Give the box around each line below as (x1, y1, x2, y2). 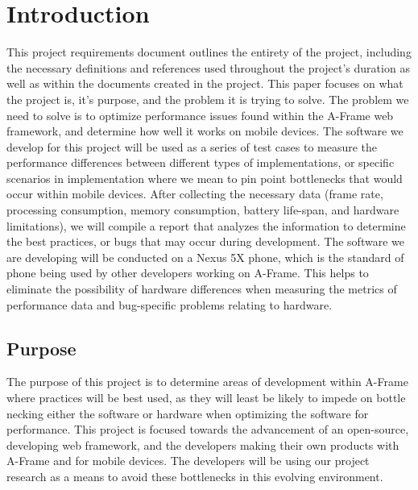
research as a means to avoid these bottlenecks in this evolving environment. (6, 467, 383, 484)
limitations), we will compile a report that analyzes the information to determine (6, 217, 406, 234)
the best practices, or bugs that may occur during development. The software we (6, 233, 404, 250)
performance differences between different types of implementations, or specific (6, 154, 395, 171)
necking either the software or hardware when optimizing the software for (6, 405, 369, 421)
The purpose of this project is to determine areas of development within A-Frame (6, 373, 408, 390)
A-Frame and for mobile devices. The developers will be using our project (6, 452, 370, 469)
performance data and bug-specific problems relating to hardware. (6, 296, 333, 313)
